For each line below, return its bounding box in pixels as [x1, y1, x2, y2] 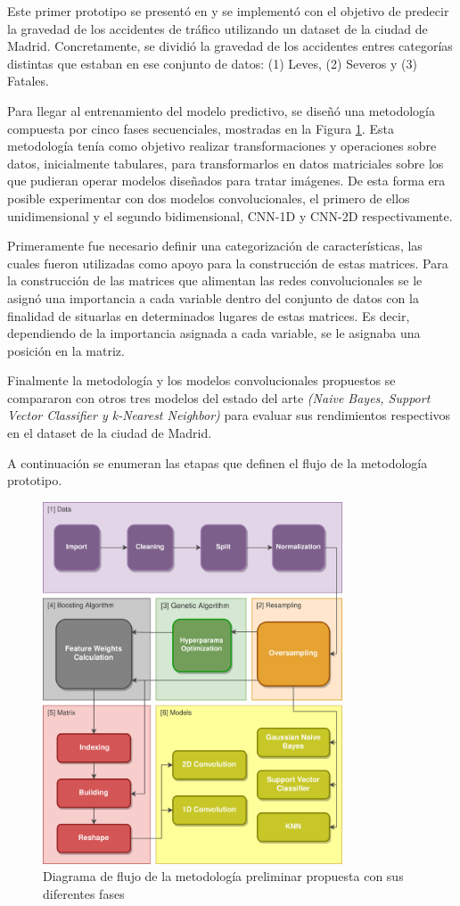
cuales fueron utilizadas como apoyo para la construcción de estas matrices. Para [7, 253, 448, 272]
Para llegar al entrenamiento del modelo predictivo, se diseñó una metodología [7, 101, 436, 119]
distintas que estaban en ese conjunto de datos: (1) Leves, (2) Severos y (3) [7, 54, 417, 72]
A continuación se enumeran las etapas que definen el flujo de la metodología [7, 453, 428, 472]
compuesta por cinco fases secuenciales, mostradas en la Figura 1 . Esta [7, 119, 394, 137]
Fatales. [7, 71, 49, 90]
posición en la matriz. [7, 341, 125, 359]
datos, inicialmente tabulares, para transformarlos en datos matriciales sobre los [7, 153, 444, 172]
